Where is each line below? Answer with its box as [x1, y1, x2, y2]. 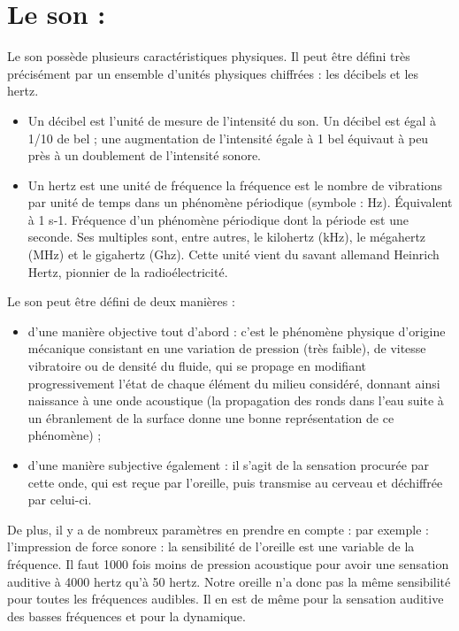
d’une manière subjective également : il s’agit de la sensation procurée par [27, 456, 429, 473]
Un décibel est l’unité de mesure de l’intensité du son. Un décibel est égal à [27, 111, 437, 129]
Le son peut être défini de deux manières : [7, 292, 235, 311]
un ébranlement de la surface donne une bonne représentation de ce [27, 408, 394, 427]
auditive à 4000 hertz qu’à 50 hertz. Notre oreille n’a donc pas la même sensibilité [7, 572, 451, 590]
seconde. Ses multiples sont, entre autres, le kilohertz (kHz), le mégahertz [27, 227, 426, 246]
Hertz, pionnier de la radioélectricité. [27, 262, 228, 281]
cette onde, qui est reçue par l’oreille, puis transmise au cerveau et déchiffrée [27, 473, 443, 491]
